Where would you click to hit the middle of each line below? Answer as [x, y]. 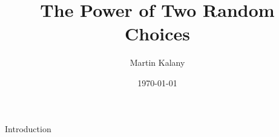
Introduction [28, 128]
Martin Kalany [157, 62]
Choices [157, 33]
